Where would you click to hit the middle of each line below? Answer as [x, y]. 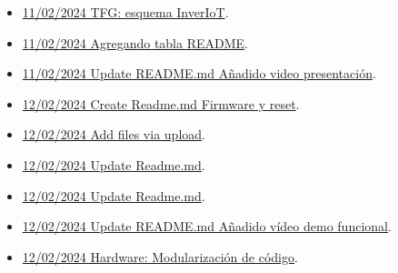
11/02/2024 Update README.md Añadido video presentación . [199, 73]
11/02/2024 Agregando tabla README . [135, 42]
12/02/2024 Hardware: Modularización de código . [160, 256]
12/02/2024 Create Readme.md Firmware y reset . [161, 103]
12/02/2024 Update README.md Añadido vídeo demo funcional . [207, 226]
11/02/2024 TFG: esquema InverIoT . [125, 12]
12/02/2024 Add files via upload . [114, 134]
